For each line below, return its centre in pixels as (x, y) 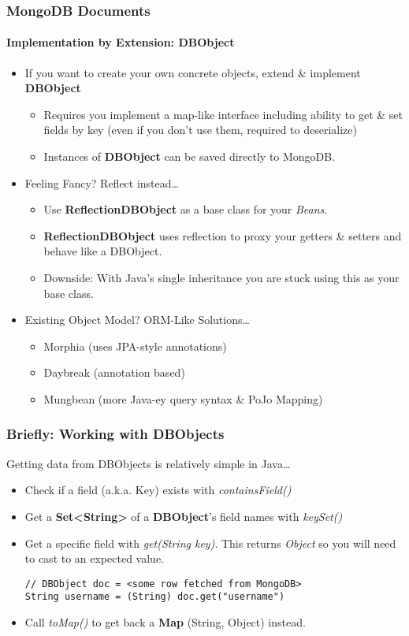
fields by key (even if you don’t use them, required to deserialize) (200, 130)
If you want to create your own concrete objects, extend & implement (193, 72)
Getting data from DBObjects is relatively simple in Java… (149, 463)
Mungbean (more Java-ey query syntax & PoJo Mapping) (183, 398)
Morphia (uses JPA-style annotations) (135, 346)
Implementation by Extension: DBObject (121, 42)
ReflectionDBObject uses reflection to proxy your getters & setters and (223, 235)
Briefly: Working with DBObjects (115, 434)
